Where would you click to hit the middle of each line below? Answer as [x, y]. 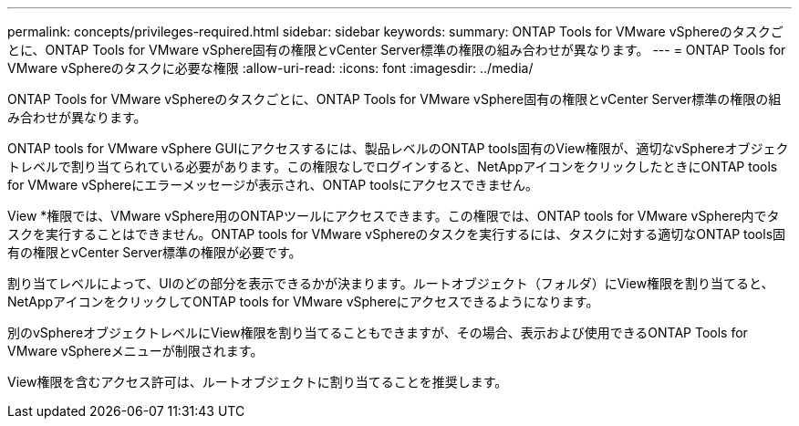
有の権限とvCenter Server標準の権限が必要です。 [155, 252]
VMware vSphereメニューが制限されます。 [135, 351]
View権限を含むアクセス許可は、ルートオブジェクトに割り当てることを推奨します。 [258, 382]
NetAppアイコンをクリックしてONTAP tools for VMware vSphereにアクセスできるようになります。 [303, 301]
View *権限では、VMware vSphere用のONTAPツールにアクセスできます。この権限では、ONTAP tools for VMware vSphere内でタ [394, 216]
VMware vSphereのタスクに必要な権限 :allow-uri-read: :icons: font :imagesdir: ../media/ [270, 68]
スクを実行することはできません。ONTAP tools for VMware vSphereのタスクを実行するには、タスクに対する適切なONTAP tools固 [397, 234]
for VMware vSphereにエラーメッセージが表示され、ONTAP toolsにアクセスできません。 [273, 185]
